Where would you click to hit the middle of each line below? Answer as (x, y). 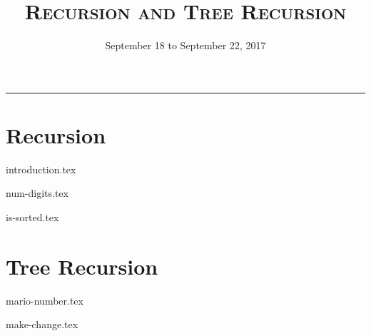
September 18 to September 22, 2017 (185, 45)
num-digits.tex (37, 193)
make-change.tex (42, 324)
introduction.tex (41, 169)
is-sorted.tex (32, 217)
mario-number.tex (45, 300)
